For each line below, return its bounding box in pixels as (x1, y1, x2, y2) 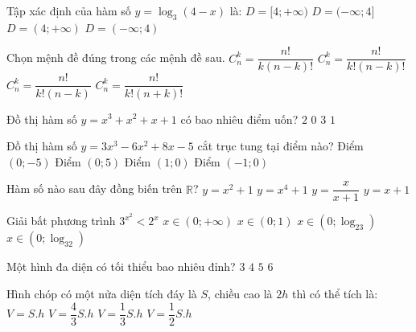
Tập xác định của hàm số (6, 2, 131, 18)
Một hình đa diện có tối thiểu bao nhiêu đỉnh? (6, 258, 236, 275)
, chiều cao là (208, 285, 273, 301)
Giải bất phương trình (6, 212, 116, 229)
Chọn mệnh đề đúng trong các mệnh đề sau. (6, 49, 225, 66)
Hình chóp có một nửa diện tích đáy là (6, 285, 197, 301)
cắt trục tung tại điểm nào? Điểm (197, 137, 364, 154)
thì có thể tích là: (291, 285, 378, 301)
